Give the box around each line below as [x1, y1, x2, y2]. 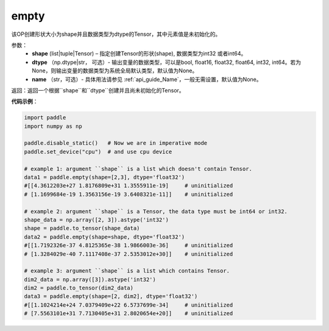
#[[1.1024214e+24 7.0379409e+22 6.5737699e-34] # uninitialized [24, 301, 233, 308]
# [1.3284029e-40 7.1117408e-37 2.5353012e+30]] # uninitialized [24, 250, 233, 257]
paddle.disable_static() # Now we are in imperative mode [24, 140, 208, 147]
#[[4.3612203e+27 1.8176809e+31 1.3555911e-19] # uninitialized [24, 183, 233, 189]
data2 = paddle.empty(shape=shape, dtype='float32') [24, 233, 185, 240]
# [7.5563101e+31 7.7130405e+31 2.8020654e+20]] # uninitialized [24, 310, 233, 317]
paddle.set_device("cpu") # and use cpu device [24, 148, 172, 155]
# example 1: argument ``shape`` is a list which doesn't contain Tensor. [24, 165, 253, 172]
